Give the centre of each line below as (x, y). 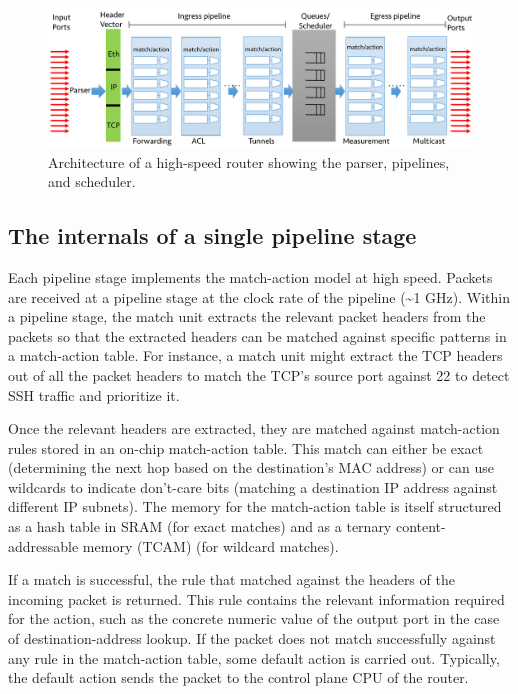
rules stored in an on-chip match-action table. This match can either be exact (246, 447)
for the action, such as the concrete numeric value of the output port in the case (254, 618)
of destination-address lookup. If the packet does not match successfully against (252, 638)
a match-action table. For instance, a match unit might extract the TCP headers (255, 355)
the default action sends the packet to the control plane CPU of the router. (238, 677)
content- (420, 526)
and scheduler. (92, 181)
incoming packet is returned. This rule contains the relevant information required (256, 598)
